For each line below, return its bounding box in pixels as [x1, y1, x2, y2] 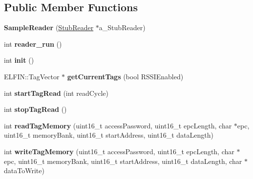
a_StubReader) [99, 22, 146, 33]
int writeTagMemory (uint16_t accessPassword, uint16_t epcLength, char [4, 146, 234, 156]
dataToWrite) [4, 165, 44, 176]
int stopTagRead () [4, 104, 67, 114]
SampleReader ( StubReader [4, 22, 94, 33]
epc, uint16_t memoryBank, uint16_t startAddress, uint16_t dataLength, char [4, 156, 242, 166]
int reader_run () [4, 38, 62, 49]
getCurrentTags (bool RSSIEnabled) [67, 71, 184, 81]
